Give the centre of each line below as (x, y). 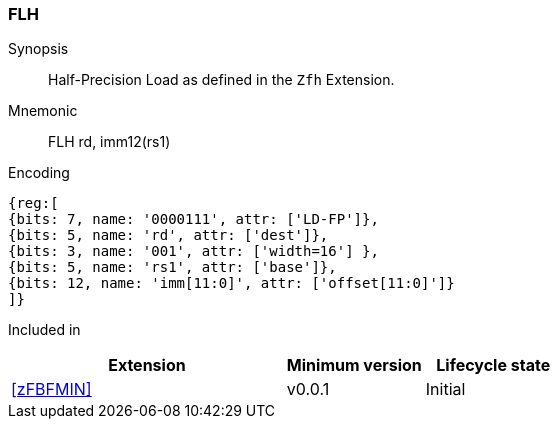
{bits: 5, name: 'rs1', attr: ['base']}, (172, 267)
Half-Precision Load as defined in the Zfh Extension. (221, 80)
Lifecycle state (493, 365)
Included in (44, 330)
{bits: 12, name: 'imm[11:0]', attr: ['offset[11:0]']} (231, 283)
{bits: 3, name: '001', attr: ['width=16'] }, (193, 251)
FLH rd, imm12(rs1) (109, 142)
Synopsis (38, 49)
